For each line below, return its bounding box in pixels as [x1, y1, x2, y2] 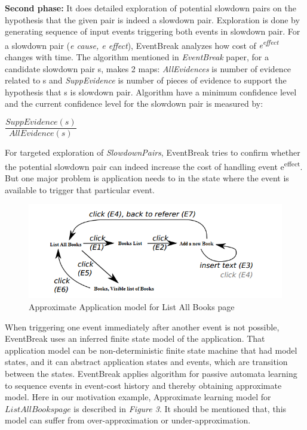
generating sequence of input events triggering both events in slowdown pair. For [5, 25, 300, 38]
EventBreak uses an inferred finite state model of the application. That [5, 332, 265, 345]
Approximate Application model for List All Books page [29, 301, 235, 313]
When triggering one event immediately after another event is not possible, [5, 320, 280, 333]
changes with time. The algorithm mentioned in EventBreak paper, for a [5, 51, 269, 63]
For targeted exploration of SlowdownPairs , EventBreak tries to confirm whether [5, 146, 300, 159]
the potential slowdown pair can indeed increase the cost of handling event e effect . [5, 158, 303, 172]
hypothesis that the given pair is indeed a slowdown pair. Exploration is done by [5, 13, 300, 26]
